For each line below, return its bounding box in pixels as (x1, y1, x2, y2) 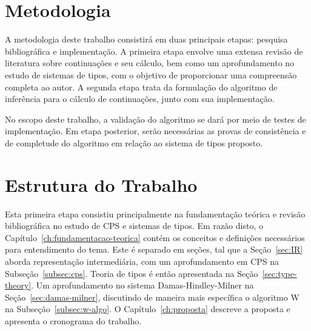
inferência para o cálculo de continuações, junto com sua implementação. (5, 92, 275, 105)
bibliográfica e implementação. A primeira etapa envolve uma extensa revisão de (5, 44, 303, 57)
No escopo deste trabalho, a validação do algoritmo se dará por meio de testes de (5, 112, 306, 125)
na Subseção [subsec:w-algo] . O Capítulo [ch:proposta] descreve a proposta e (5, 302, 290, 315)
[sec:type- (262, 267, 297, 279)
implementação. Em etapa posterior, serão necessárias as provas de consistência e (5, 125, 306, 137)
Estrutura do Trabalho (5, 172, 198, 197)
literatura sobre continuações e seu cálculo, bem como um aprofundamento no (5, 56, 295, 69)
